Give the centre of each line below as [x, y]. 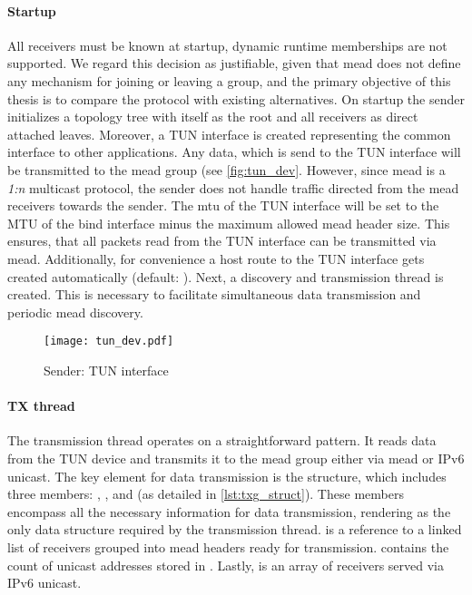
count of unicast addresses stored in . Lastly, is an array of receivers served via [226, 565]
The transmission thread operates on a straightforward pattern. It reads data [222, 440]
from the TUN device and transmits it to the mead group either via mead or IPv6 [236, 458]
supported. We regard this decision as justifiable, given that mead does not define [234, 63]
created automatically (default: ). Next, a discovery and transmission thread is [226, 276]
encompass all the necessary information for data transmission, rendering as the [229, 511]
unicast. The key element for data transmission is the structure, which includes [227, 476]
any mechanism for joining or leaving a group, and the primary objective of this [229, 80]
